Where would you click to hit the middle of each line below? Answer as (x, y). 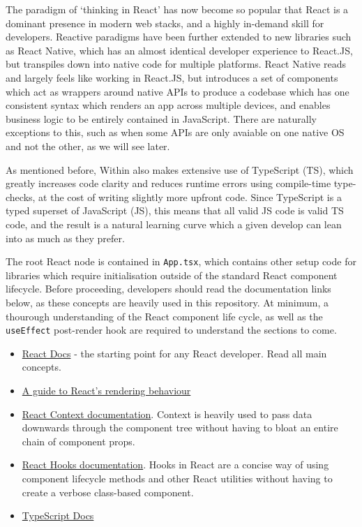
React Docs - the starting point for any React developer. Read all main (174, 353)
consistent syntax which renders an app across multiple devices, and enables (168, 105)
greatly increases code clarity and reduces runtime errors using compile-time (168, 183)
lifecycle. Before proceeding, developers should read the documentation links (168, 289)
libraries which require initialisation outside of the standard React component (172, 275)
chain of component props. (78, 441)
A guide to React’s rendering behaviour (106, 390)
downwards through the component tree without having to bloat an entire (180, 428)
